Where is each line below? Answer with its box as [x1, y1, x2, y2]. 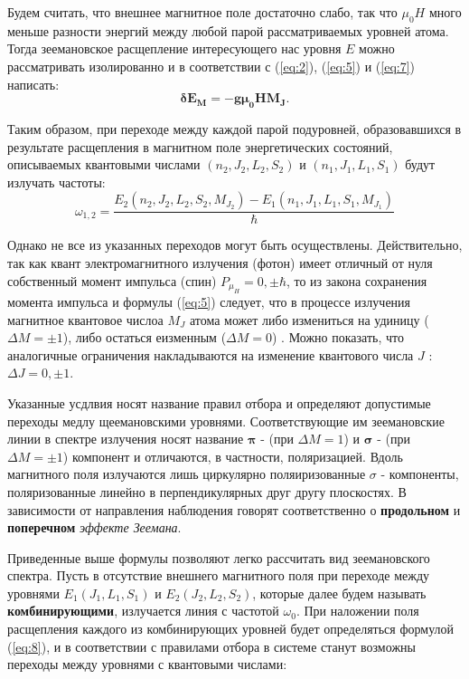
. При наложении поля [295, 601, 419, 620]
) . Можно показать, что [272, 328, 404, 347]
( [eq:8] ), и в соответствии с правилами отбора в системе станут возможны [7, 636, 416, 655]
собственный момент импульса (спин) [7, 271, 217, 290]
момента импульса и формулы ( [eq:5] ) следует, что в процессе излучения [7, 292, 411, 311]
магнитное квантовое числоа [7, 310, 164, 329]
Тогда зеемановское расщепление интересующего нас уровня [7, 39, 342, 58]
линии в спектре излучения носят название [7, 429, 244, 448]
